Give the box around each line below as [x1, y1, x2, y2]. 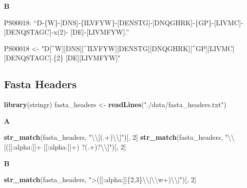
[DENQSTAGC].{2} [4, 53, 64, 63]
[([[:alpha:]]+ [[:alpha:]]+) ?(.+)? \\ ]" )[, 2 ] [4, 141, 126, 151]
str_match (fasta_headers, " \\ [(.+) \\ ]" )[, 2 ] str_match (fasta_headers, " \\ [4, 132, 235, 142]
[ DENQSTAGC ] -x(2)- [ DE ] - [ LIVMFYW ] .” [4, 27, 129, 37]
